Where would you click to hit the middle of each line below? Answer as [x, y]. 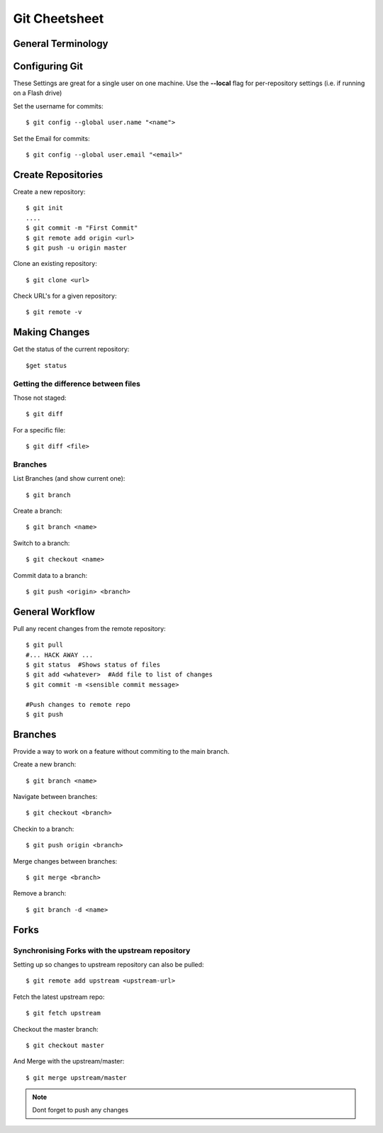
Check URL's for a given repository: [65, 296]
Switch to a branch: [41, 543]
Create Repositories [58, 175]
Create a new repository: [49, 191]
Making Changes [51, 332]
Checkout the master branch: [56, 1029]
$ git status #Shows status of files [93, 665]
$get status [46, 365]
